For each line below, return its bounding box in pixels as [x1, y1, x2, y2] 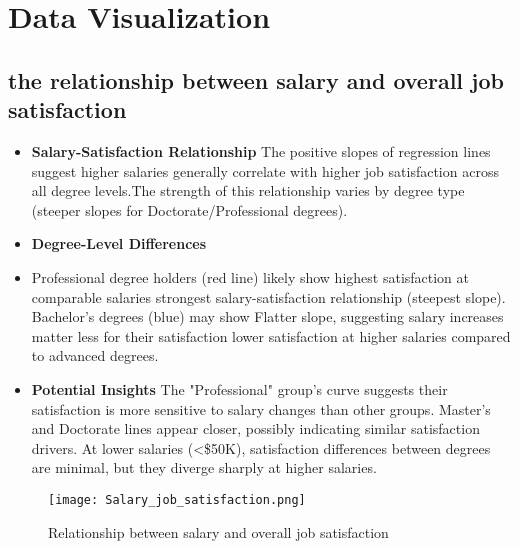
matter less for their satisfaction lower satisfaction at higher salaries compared [31, 325, 511, 346]
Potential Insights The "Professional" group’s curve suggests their [31, 378, 448, 399]
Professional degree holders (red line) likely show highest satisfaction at [31, 266, 470, 287]
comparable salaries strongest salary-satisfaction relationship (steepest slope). [31, 286, 506, 307]
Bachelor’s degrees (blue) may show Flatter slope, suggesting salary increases [31, 306, 504, 327]
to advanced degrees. [31, 345, 159, 366]
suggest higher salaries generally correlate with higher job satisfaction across [31, 160, 499, 181]
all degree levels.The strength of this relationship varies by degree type [31, 180, 465, 201]
